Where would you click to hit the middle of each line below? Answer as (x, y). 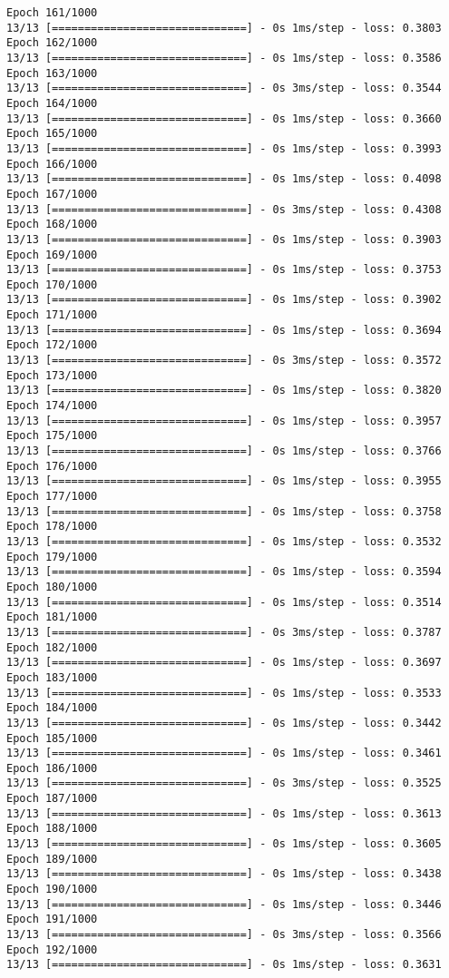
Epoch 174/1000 (52, 406)
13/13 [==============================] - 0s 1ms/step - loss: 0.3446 (224, 904)
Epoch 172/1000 (52, 345)
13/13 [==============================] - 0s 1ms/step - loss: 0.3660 (224, 118)
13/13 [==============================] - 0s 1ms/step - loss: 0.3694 (224, 330)
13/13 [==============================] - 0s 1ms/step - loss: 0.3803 (224, 28)
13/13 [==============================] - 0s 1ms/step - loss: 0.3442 (224, 723)
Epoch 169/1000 (52, 254)
